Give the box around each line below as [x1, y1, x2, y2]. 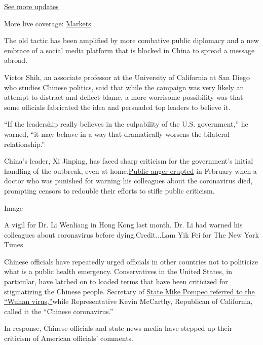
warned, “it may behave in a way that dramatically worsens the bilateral [4, 128, 230, 139]
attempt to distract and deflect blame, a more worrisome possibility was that [4, 92, 243, 102]
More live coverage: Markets [4, 18, 91, 28]
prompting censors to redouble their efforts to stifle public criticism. [4, 185, 215, 196]
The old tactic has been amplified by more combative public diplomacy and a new [4, 35, 259, 46]
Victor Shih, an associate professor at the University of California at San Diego [4, 71, 250, 82]
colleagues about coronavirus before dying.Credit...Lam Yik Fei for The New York [4, 229, 259, 240]
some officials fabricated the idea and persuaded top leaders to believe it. [4, 101, 231, 112]
